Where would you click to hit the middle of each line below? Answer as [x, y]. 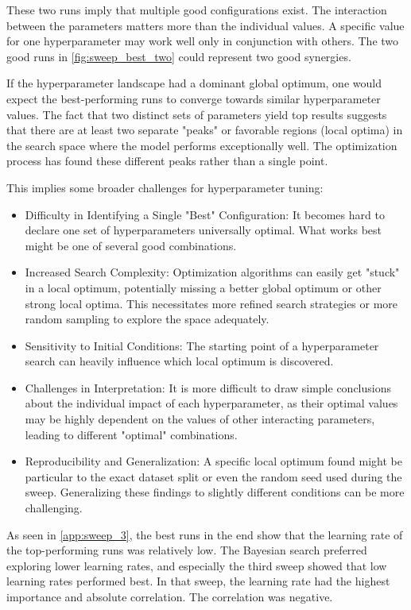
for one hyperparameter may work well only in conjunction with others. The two [203, 41]
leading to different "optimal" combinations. [131, 434]
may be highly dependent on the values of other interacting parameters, [200, 419]
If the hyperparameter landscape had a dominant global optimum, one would [194, 83]
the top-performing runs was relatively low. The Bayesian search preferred [187, 550]
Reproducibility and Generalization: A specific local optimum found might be [213, 461]
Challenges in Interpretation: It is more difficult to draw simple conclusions [208, 387]
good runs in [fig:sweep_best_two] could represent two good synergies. [179, 56]
